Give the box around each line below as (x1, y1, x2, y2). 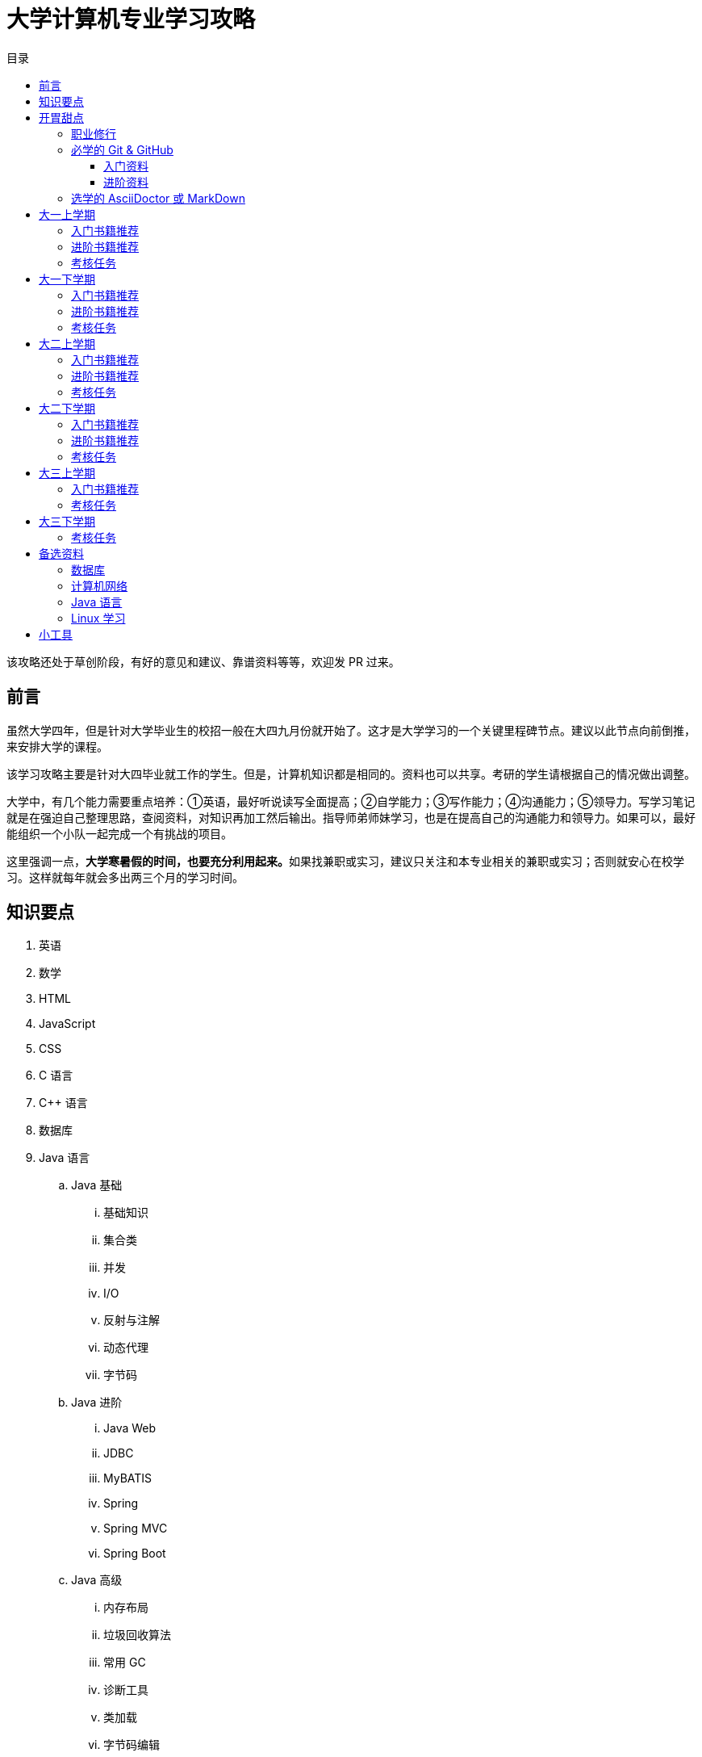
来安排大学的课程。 (6, 739, 108, 753)
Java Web (103, 1421, 157, 1436)
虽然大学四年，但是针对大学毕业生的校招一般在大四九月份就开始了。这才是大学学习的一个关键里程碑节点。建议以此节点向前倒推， (6, 723, 696, 737)
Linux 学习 (71, 610, 126, 625)
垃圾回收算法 (103, 1628, 171, 1642)
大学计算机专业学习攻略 (6, 6, 256, 33)
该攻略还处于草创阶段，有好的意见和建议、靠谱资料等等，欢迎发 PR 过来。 (6, 654, 400, 669)
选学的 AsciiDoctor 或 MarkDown (71, 191, 245, 205)
